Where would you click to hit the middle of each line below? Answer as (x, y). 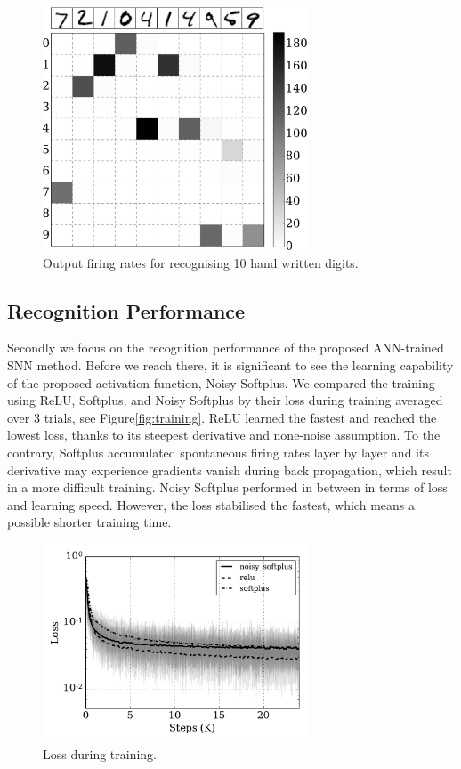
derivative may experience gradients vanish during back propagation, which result (230, 469)
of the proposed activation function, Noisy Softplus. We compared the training (221, 382)
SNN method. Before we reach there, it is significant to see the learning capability (230, 365)
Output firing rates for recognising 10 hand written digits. (201, 262)
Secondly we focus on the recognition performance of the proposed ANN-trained (226, 348)
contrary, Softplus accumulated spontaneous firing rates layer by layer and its (218, 452)
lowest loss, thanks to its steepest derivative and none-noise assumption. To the (224, 435)
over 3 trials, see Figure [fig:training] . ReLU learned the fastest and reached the (222, 417)
